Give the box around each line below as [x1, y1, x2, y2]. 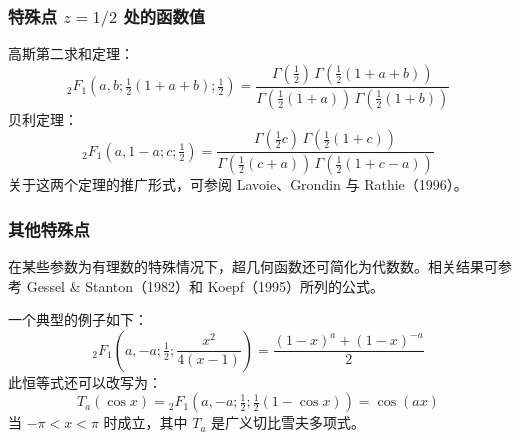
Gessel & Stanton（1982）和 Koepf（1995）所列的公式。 [26, 275, 384, 296]
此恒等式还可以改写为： [8, 371, 162, 392]
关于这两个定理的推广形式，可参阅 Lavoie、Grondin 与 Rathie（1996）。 [8, 174, 468, 195]
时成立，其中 [103, 412, 188, 433]
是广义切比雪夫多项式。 [211, 412, 366, 433]
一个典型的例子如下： [8, 309, 148, 330]
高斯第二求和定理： [8, 43, 134, 64]
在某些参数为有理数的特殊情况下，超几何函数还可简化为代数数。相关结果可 [8, 256, 498, 277]
